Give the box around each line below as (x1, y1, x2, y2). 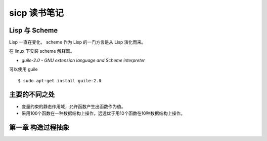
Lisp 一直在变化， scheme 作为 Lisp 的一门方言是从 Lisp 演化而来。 (9, 39, 146, 45)
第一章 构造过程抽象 (9, 123, 69, 132)
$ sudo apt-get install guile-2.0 (18, 78, 101, 83)
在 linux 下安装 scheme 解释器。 (9, 48, 75, 54)
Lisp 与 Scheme (9, 26, 58, 35)
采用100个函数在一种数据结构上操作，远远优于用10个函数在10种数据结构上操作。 (21, 110, 185, 116)
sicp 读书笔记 (9, 7, 64, 18)
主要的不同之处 (9, 90, 55, 99)
